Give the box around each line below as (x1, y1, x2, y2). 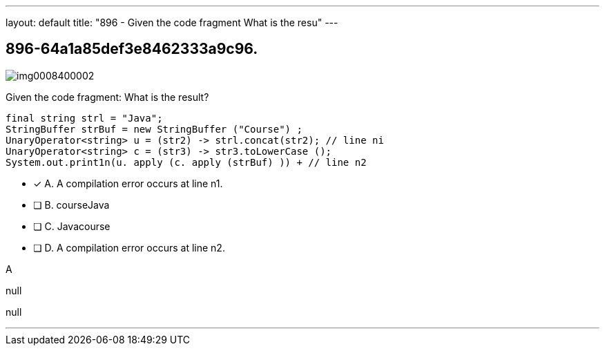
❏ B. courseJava (33, 198, 110, 211)
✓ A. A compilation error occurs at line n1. (33, 177, 223, 189)
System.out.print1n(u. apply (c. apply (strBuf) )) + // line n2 (6, 156, 367, 168)
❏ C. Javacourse (33, 220, 111, 232)
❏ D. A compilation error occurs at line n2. (33, 241, 225, 254)
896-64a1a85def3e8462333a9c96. (6, 40, 258, 58)
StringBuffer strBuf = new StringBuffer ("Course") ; (6, 123, 302, 135)
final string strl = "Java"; (6, 112, 163, 124)
